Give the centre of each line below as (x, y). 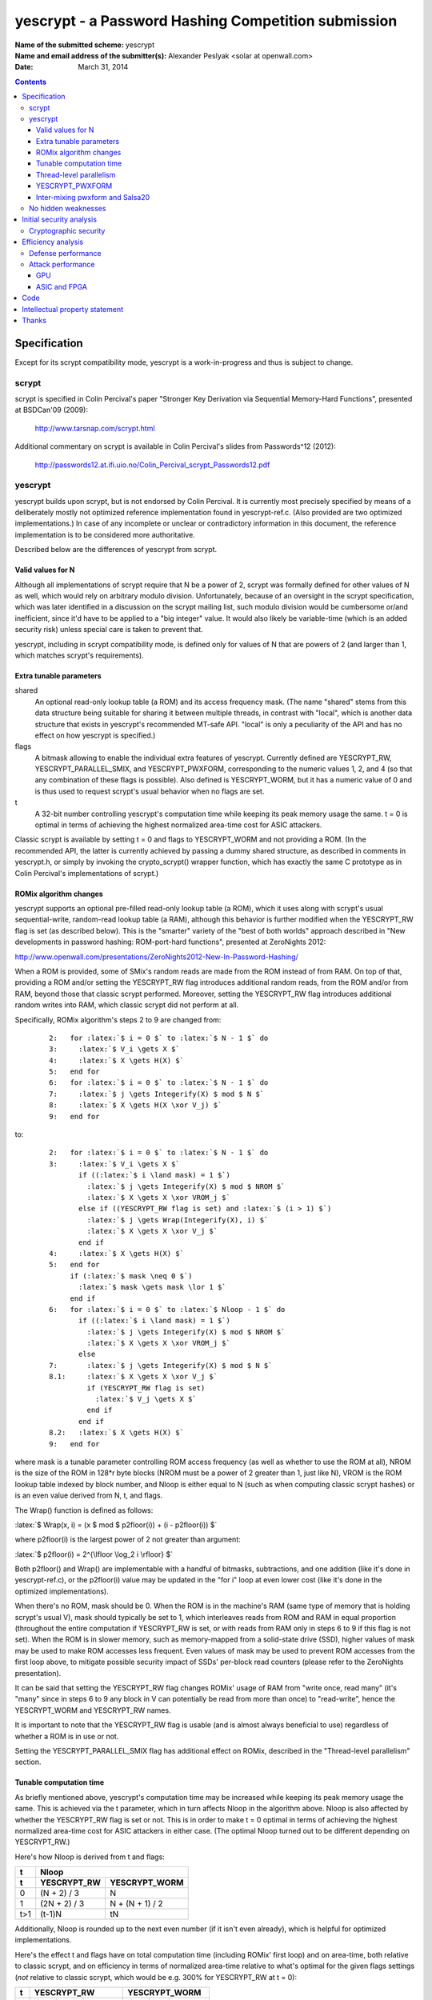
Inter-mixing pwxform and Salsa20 (93, 197)
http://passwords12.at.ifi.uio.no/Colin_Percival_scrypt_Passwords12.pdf (152, 465)
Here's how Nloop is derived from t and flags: (90, 1857)
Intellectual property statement (73, 309)
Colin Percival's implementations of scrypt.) (87, 873)
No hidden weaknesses (68, 209)
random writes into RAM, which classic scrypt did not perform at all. (127, 1005)
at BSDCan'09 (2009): (51, 410)
